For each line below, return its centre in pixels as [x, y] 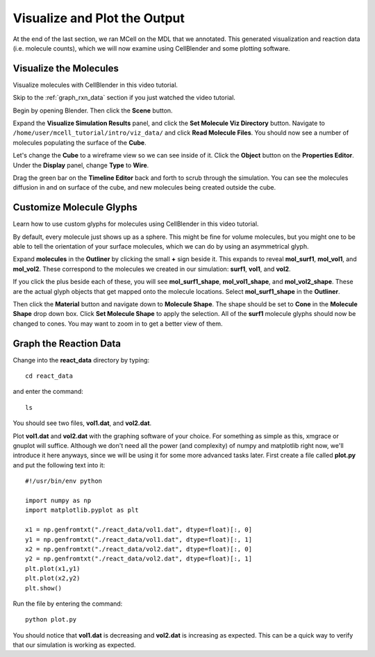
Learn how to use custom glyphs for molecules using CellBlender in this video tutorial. [136, 224]
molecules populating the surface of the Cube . [80, 142]
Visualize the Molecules [66, 68]
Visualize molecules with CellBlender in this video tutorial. [95, 85]
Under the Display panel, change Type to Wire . [81, 165]
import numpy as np [58, 500]
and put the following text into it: [59, 465]
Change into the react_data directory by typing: [81, 360]
